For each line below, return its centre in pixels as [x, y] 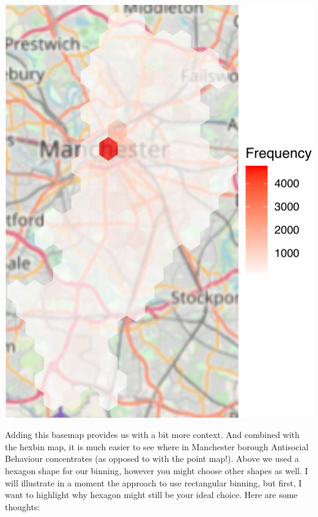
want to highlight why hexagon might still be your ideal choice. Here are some [151, 495]
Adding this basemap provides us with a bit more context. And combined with [152, 435]
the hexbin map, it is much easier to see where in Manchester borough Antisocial [157, 446]
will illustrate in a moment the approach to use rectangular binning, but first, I [153, 482]
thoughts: [23, 506]
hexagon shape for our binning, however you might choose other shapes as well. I [157, 471]
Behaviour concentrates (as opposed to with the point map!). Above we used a [152, 459]
